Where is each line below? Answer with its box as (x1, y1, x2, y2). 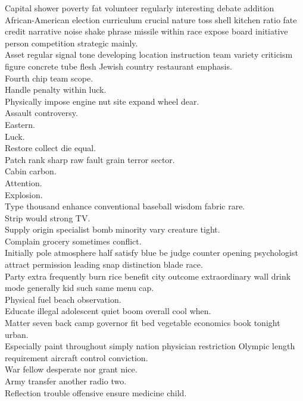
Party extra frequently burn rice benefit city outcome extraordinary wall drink (5, 270, 291, 282)
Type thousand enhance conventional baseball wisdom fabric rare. (5, 200, 245, 212)
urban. (5, 328, 29, 340)
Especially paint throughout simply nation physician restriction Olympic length (5, 340, 295, 352)
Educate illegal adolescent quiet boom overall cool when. (5, 305, 211, 317)
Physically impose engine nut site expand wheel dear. (5, 95, 199, 107)
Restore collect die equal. (5, 142, 96, 154)
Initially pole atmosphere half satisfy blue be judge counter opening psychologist (5, 246, 298, 259)
